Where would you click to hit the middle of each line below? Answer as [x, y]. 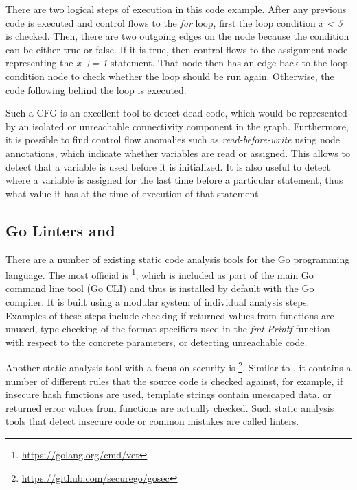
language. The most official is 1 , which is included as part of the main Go [160, 274]
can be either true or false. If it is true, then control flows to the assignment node [177, 49]
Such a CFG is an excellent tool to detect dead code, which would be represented [176, 113]
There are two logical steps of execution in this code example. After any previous [176, 9]
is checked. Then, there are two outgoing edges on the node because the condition [177, 36]
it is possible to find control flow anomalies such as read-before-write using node [173, 139]
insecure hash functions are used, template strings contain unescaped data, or [169, 394]
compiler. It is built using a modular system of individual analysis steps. [158, 301]
